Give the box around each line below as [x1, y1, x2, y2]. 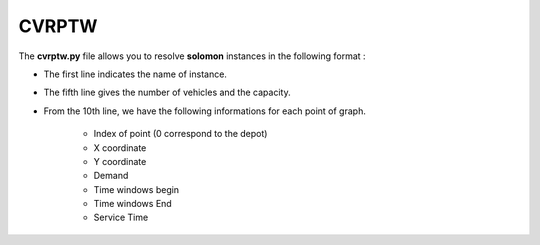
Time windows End [93, 198, 172, 210]
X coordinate [93, 141, 147, 154]
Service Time [93, 211, 149, 224]
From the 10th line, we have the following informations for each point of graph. [43, 105, 367, 117]
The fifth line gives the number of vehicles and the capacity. [43, 86, 291, 99]
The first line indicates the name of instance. [43, 68, 227, 80]
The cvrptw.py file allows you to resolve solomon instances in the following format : [18, 50, 366, 62]
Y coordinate [93, 155, 147, 167]
